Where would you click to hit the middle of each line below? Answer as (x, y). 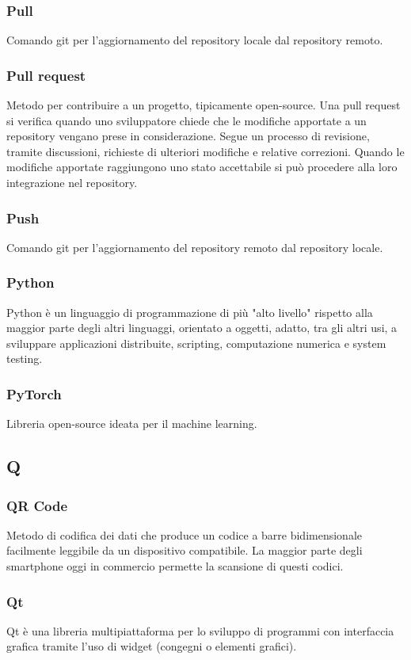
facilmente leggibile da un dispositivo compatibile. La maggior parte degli (185, 550)
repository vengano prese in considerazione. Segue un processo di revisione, (188, 136)
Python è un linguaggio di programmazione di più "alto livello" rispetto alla (190, 312)
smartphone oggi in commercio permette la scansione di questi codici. (175, 566)
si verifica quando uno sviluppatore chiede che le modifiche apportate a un (186, 120)
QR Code (37, 505)
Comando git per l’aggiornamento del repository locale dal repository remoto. (195, 40)
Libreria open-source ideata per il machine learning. (132, 423)
